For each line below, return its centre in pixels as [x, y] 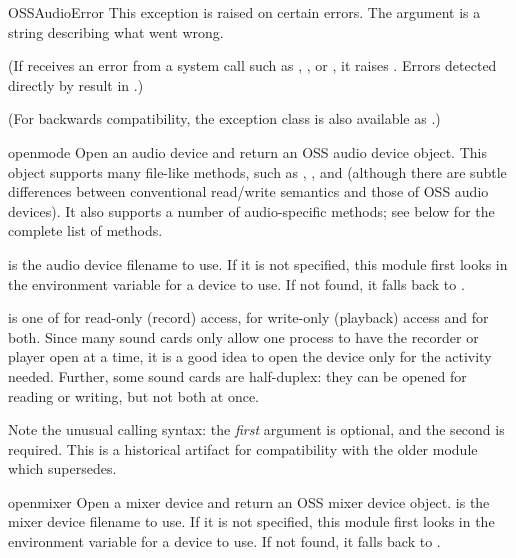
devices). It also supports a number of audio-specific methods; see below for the [251, 210]
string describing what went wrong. [116, 31]
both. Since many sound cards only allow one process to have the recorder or [243, 336]
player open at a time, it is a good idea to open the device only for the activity [250, 356]
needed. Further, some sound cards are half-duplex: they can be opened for [237, 375]
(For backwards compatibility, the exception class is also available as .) [224, 118]
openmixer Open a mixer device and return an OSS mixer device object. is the [249, 501]
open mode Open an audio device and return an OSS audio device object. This [247, 151]
